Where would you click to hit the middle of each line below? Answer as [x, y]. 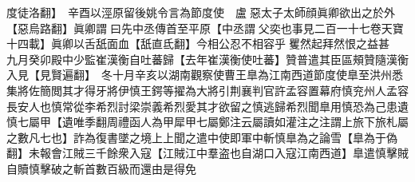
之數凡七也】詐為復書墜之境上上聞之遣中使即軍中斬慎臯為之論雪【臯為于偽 [202, 137]
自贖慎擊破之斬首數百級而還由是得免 [101, 168]
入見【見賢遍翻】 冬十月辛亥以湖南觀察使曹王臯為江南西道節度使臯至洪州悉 [205, 75]
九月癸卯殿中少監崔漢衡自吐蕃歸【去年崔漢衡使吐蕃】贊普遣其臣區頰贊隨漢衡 [207, 59]
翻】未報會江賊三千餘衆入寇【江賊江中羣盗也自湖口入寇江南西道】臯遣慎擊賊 [207, 153]
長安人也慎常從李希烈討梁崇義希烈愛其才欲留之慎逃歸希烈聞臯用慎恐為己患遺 [207, 106]
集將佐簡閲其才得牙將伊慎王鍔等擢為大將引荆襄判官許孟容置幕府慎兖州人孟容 [207, 90]
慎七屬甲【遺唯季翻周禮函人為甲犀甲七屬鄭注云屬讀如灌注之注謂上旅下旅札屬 [207, 122]
